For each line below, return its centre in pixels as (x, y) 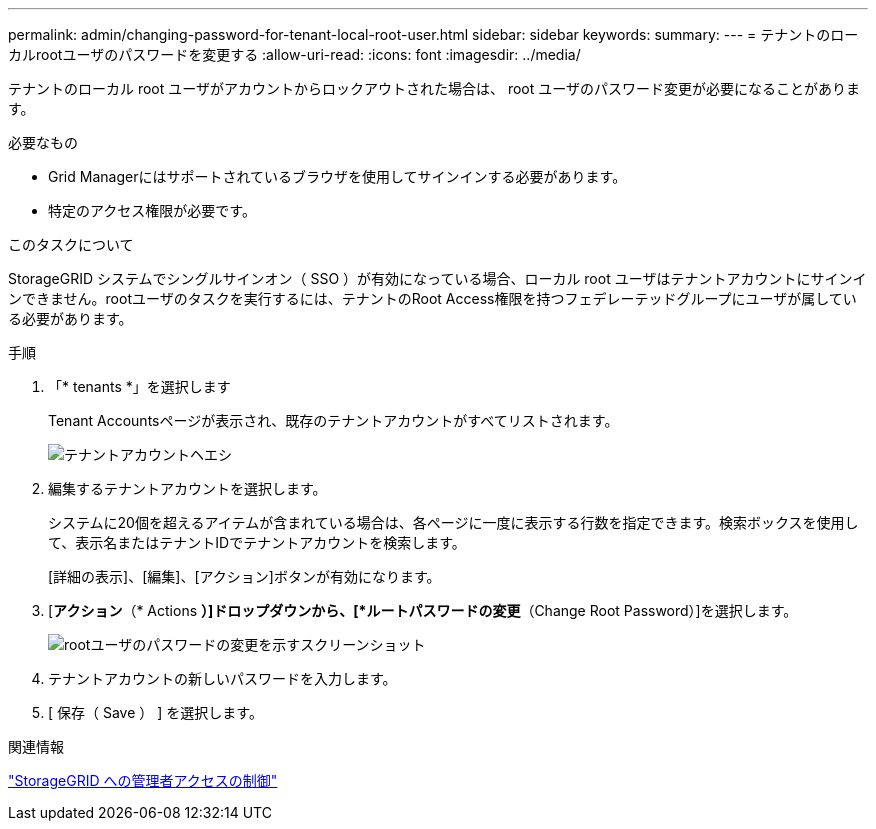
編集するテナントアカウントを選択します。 (187, 488)
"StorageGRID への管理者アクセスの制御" (143, 780)
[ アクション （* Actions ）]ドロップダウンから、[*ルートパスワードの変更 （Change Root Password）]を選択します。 (423, 610)
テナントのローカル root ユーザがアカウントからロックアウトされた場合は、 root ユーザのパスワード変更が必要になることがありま (434, 88)
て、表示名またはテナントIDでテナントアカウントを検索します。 (257, 542)
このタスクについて (71, 244)
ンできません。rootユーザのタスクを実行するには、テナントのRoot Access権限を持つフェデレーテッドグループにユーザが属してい (432, 298)
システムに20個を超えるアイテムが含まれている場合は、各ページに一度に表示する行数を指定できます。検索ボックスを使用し (453, 522)
